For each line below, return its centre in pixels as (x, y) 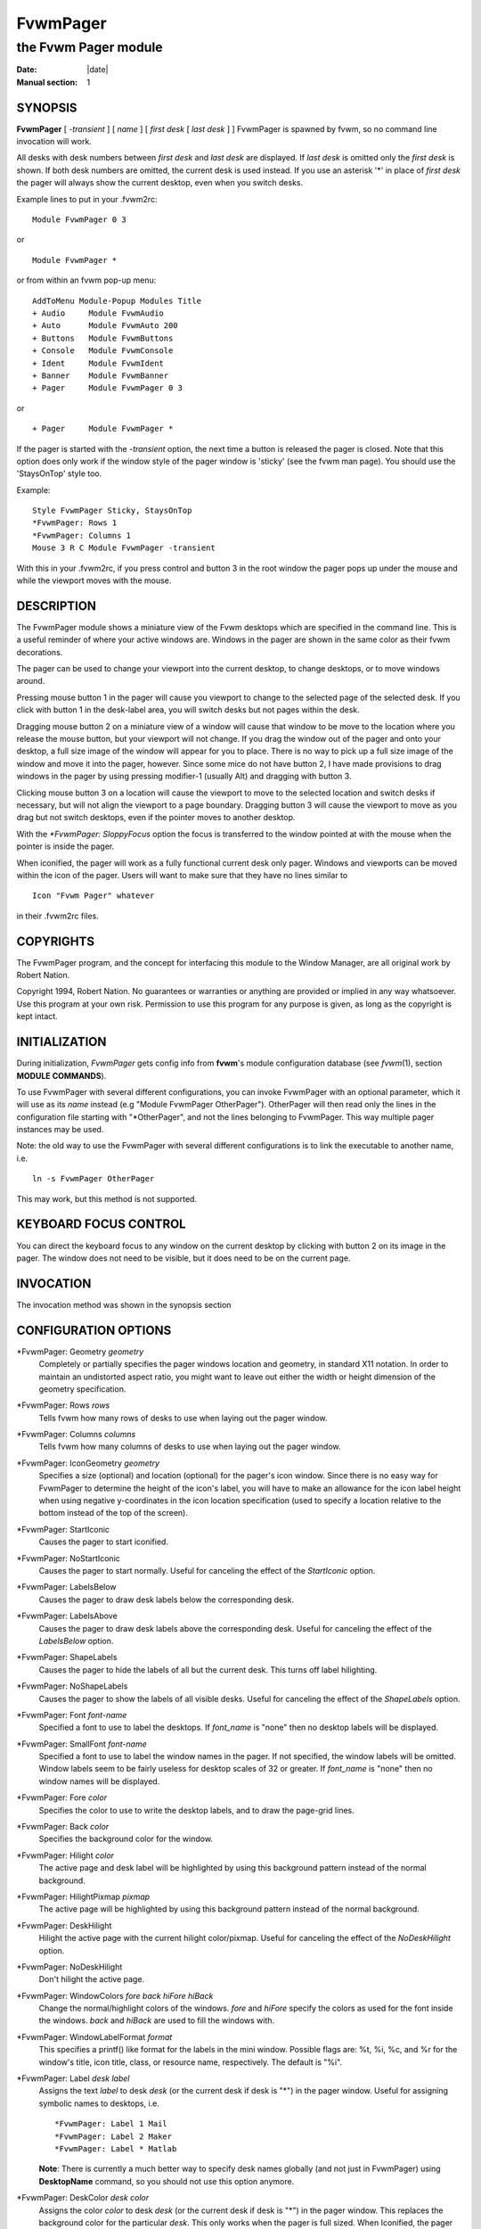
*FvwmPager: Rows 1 (75, 523)
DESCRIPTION (57, 606)
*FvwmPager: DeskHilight (64, 1925)
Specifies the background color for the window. (126, 1839)
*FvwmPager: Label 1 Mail (111, 2124)
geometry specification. (82, 1389)
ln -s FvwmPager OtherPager (94, 1179)
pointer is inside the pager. (65, 846)
